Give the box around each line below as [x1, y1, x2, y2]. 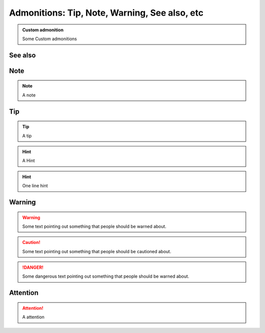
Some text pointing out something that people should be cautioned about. [22, 248, 171, 254]
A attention [22, 314, 45, 320]
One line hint [22, 183, 48, 189]
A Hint [22, 158, 35, 164]
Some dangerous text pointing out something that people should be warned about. [22, 273, 189, 279]
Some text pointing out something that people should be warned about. [22, 223, 167, 229]
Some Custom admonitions [22, 36, 77, 42]
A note [22, 92, 36, 98]
